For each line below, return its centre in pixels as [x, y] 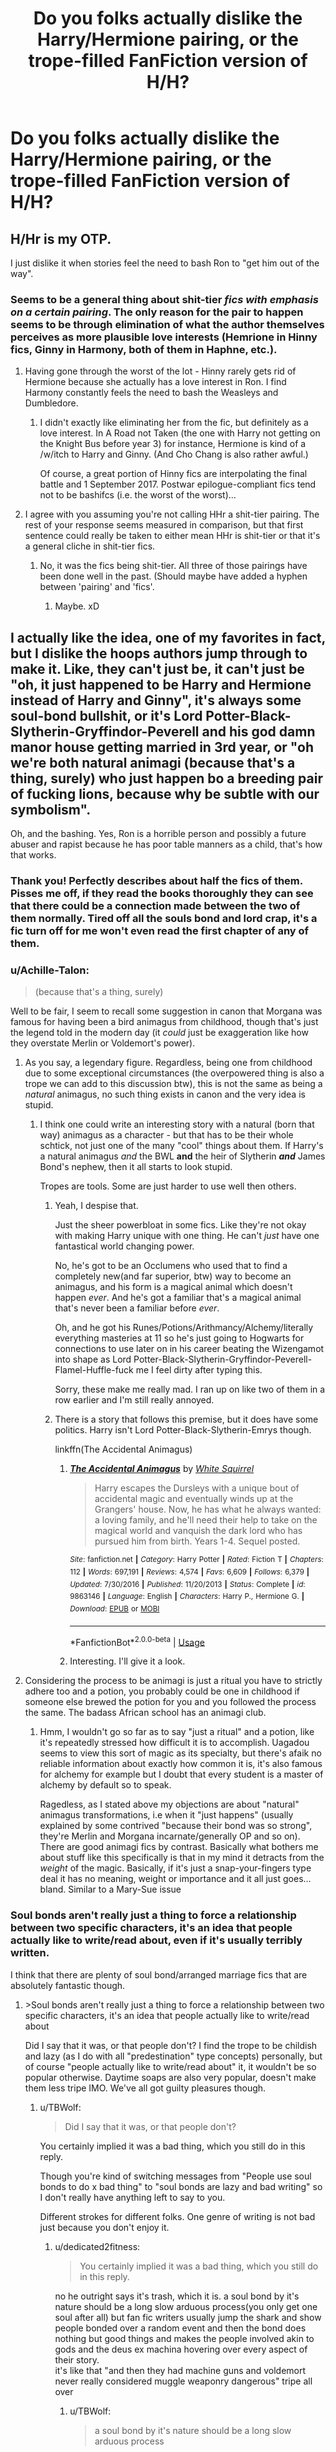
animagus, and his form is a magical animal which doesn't [173, 1287]
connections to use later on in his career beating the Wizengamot [189, 1349]
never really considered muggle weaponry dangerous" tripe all [183, 2381]
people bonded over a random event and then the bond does [180, 2328]
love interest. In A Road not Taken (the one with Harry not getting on [180, 433]
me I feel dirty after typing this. [199, 1370]
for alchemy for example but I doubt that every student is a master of [181, 1774]
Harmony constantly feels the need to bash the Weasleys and [151, 393]
